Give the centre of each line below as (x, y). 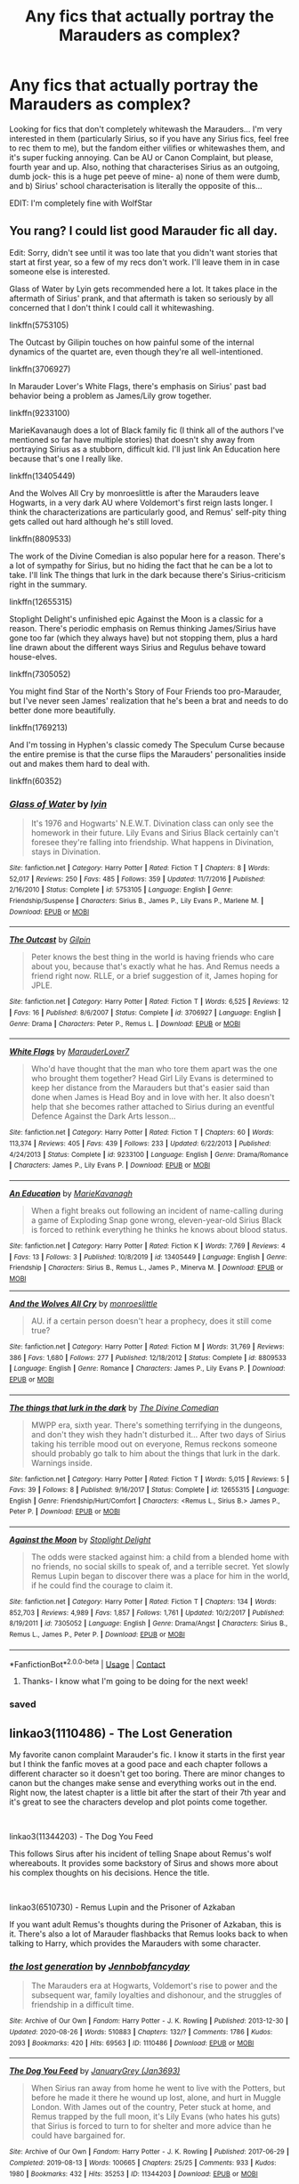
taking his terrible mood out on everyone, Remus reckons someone (154, 1444)
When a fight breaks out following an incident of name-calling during (157, 1210)
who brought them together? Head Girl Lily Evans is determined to (152, 1079)
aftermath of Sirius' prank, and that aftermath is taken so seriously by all (141, 298)
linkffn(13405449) (42, 476)
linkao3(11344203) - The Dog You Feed (81, 1837)
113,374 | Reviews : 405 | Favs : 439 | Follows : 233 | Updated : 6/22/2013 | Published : (140, 1143)
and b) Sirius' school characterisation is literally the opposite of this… (136, 185)
